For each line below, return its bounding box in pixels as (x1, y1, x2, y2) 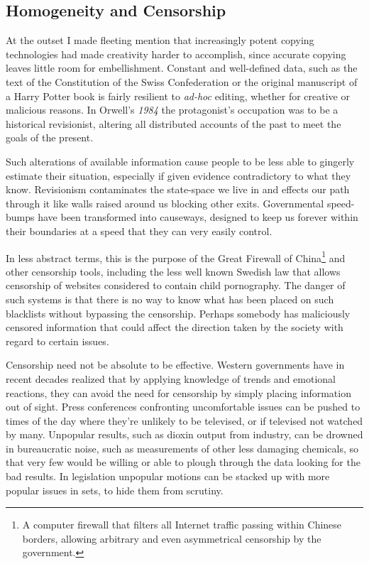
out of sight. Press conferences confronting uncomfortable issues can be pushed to (6, 399, 360, 414)
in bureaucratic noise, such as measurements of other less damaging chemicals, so (6, 440, 358, 455)
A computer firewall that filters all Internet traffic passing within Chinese (22, 517, 342, 532)
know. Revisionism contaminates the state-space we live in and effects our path (6, 182, 350, 197)
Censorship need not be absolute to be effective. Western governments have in (6, 357, 345, 372)
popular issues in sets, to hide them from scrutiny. (6, 482, 224, 497)
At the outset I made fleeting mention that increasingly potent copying (6, 33, 314, 48)
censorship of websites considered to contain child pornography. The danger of (6, 278, 346, 293)
